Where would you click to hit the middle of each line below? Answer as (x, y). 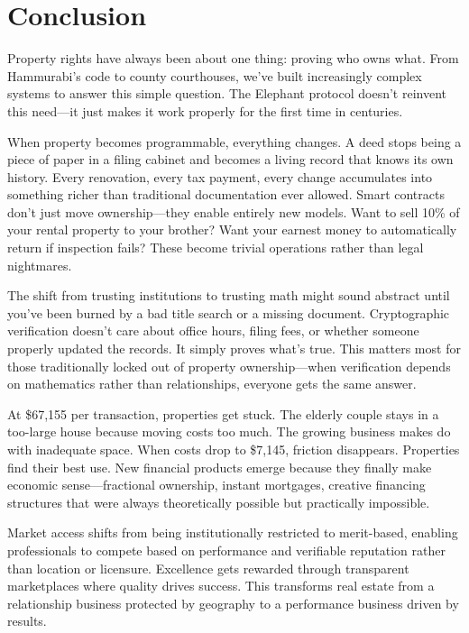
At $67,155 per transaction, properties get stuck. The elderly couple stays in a (223, 413)
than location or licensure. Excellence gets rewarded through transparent (208, 568)
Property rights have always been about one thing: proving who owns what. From (233, 58)
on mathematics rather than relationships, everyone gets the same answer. (212, 384)
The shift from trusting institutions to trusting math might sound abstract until (229, 295)
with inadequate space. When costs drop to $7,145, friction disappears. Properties (234, 449)
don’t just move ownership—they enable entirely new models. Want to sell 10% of (234, 211)
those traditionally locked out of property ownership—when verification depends (229, 366)
